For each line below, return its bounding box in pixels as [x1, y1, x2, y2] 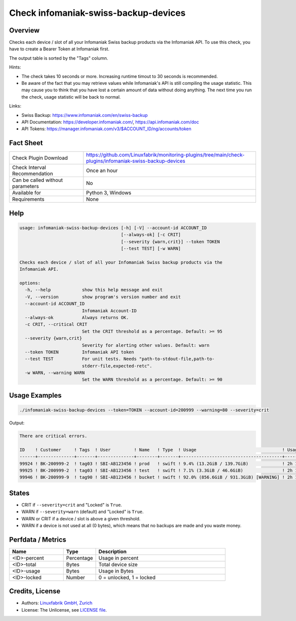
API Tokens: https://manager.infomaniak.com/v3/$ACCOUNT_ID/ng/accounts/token [21, 126, 192, 132]
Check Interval [12, 164, 46, 171]
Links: [9, 103, 22, 109]
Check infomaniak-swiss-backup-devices [9, 7, 186, 18]
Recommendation [12, 170, 53, 177]
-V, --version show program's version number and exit [25, 294, 181, 299]
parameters [12, 183, 39, 190]
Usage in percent [98, 554, 139, 561]
